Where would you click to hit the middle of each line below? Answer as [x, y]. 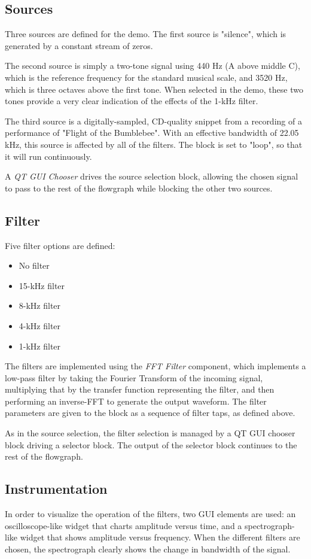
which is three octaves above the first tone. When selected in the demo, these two [154, 89]
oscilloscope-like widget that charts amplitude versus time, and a [124, 525]
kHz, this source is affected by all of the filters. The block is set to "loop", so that [154, 144]
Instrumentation [56, 489]
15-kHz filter [42, 285]
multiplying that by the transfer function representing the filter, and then [140, 389]
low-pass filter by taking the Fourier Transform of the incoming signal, [134, 377]
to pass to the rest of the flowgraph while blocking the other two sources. [139, 188]
